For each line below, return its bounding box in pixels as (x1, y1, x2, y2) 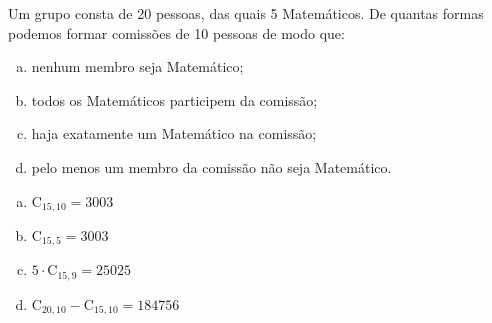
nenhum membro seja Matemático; (31, 56, 244, 77)
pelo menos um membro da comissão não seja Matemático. (31, 156, 392, 177)
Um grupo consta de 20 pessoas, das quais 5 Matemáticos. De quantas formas (8, 3, 484, 23)
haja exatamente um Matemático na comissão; (31, 123, 317, 144)
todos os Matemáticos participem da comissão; (31, 89, 318, 110)
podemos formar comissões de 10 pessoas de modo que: (8, 22, 345, 43)
